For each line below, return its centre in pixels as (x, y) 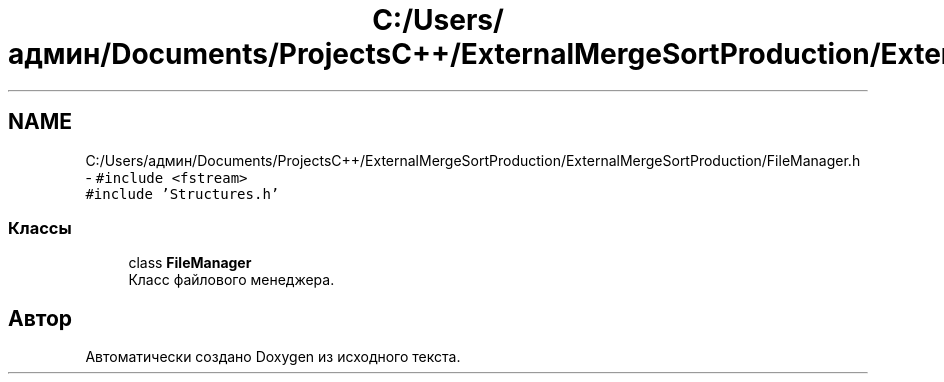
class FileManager (190, 263)
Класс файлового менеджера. (231, 280)
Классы (40, 227)
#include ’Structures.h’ (182, 193)
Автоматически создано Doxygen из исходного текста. (273, 357)
